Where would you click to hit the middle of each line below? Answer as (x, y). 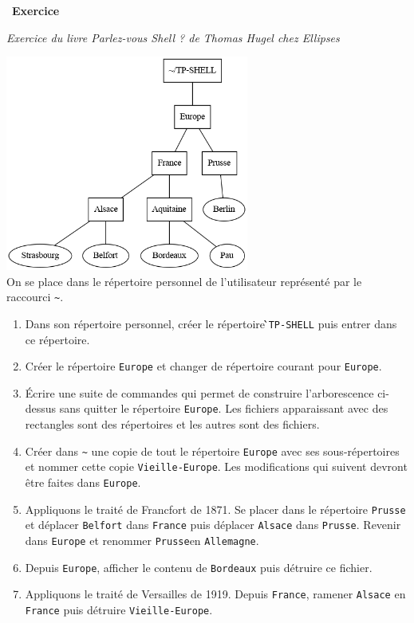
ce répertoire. (57, 339)
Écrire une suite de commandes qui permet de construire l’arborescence (199, 392)
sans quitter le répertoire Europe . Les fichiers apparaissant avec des (224, 408)
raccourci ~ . (35, 297)
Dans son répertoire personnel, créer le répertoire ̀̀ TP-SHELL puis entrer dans (211, 323)
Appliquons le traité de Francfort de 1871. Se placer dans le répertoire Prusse (215, 509)
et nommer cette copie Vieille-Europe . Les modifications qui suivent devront (216, 466)
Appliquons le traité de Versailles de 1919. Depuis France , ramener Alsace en (215, 594)
